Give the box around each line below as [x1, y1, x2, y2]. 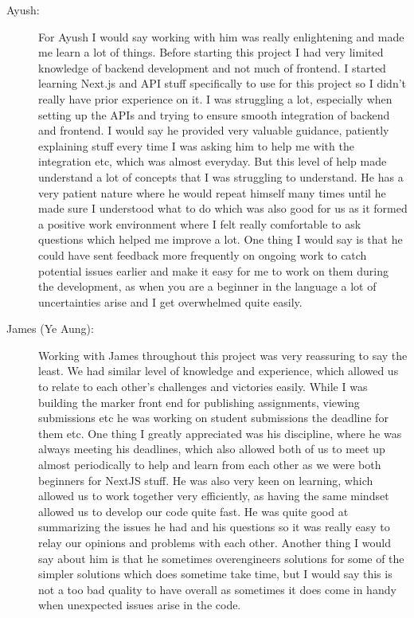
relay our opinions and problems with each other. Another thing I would [38, 534, 391, 550]
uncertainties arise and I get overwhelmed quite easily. [38, 293, 303, 310]
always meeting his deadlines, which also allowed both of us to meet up [38, 440, 385, 457]
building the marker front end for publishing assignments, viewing [38, 393, 360, 410]
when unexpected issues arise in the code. [38, 596, 241, 613]
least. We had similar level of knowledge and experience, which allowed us [38, 362, 399, 379]
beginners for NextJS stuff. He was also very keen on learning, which [38, 471, 373, 488]
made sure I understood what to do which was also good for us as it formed [38, 200, 408, 217]
